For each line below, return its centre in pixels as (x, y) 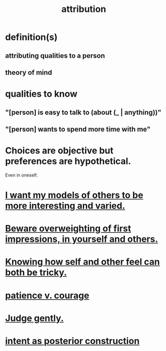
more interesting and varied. (65, 206)
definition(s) (31, 37)
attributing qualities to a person (55, 56)
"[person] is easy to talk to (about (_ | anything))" (83, 112)
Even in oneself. (22, 175)
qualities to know (41, 94)
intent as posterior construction (72, 341)
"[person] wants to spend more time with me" (78, 129)
